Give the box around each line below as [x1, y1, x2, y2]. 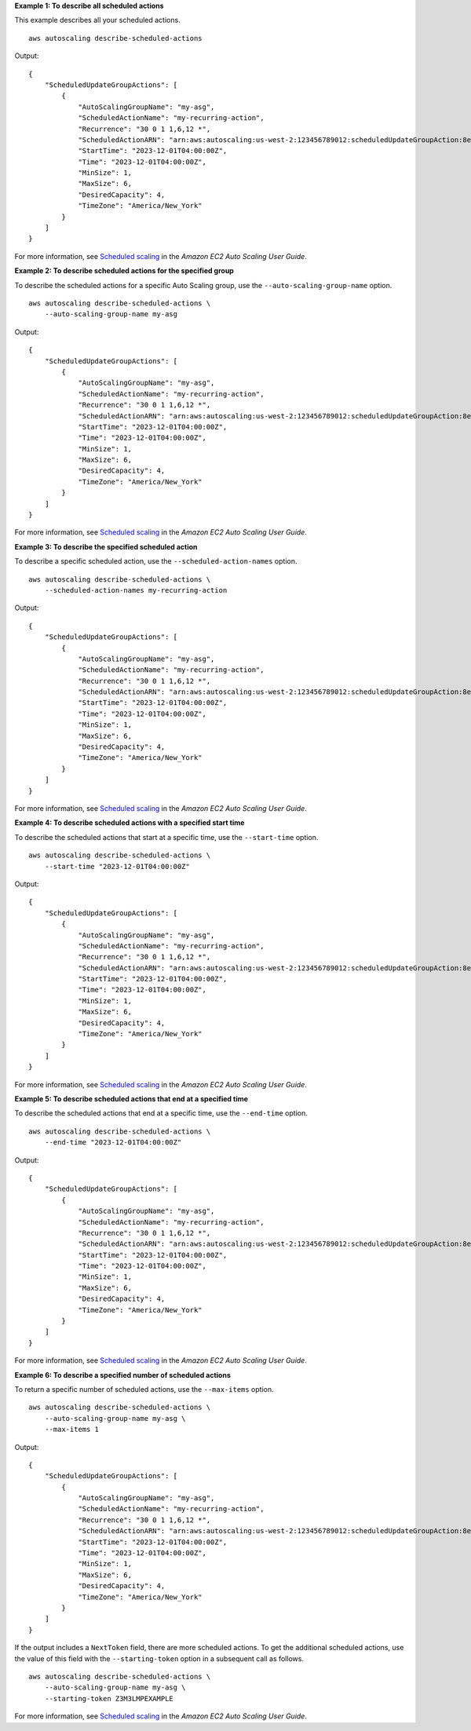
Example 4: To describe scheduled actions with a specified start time [14, 818, 245, 827]
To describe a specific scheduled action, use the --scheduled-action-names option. [14, 557, 298, 566]
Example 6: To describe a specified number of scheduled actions [14, 1370, 231, 1379]
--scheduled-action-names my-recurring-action [44, 586, 228, 594]
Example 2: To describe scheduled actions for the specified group [14, 266, 235, 276]
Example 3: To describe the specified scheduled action [14, 542, 198, 551]
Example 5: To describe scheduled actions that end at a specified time [14, 1094, 249, 1103]
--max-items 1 [44, 1425, 100, 1434]
